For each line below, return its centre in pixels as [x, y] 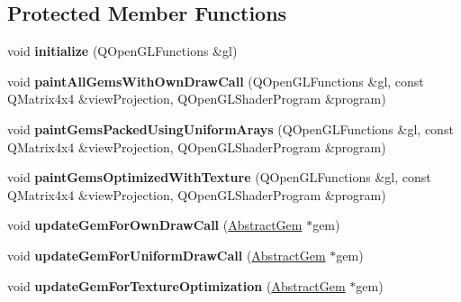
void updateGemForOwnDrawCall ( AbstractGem [155, 225]
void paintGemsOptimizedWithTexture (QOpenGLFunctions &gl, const [219, 177]
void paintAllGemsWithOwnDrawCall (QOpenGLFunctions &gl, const [216, 81]
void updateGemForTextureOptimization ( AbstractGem [176, 285]
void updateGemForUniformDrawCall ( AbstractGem [167, 255]
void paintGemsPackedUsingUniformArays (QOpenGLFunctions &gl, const [230, 128]
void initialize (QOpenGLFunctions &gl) [122, 51]
